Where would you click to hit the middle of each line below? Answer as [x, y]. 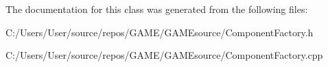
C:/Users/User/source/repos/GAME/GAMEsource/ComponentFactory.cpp [164, 55]
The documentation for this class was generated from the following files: [157, 9]
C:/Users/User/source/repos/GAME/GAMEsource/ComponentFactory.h [160, 32]
